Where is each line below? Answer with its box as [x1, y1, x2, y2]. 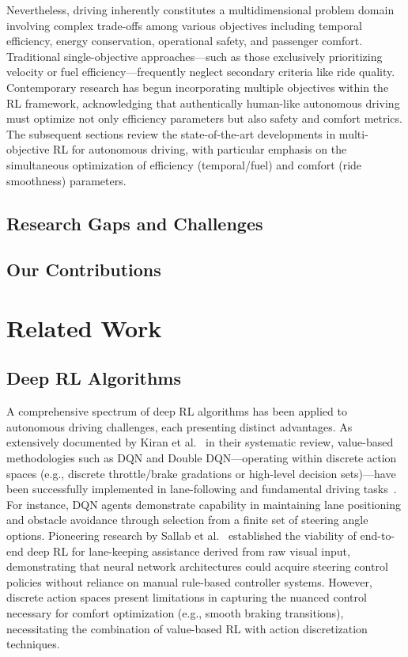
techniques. [6, 636, 60, 652]
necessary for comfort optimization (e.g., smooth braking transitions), [6, 604, 344, 621]
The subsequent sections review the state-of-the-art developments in [6, 125, 336, 142]
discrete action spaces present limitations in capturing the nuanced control [6, 589, 367, 606]
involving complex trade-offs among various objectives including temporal [6, 17, 362, 33]
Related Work [6, 311, 162, 344]
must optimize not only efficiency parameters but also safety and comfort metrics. [6, 110, 402, 127]
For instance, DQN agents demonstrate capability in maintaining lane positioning [6, 496, 401, 512]
